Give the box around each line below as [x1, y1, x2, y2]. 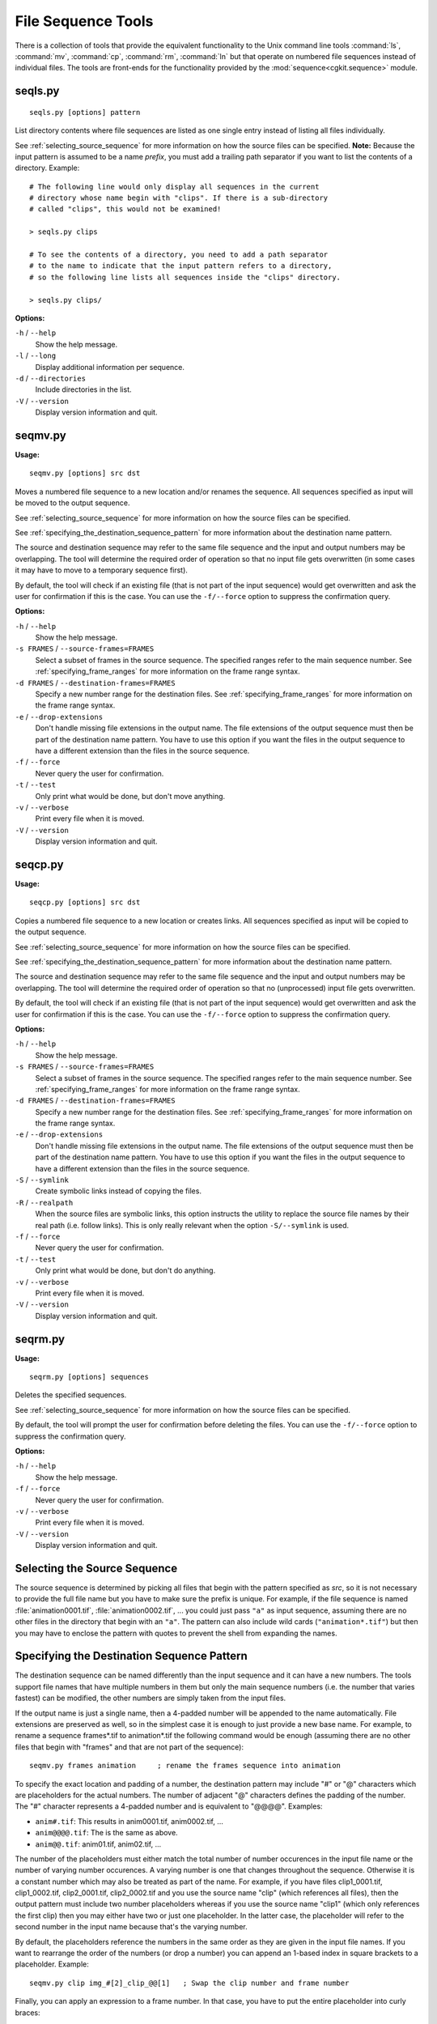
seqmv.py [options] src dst [29, 469, 141, 478]
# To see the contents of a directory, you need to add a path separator [29, 250, 329, 259]
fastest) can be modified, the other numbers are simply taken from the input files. [15, 1693, 286, 1703]
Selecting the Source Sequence [15, 1561, 178, 1575]
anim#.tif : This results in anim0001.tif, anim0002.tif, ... [35, 1816, 224, 1826]
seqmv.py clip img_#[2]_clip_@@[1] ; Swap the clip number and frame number [29, 1978, 350, 1988]
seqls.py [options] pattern [29, 108, 141, 117]
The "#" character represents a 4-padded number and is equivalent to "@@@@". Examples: [15, 1801, 323, 1811]
